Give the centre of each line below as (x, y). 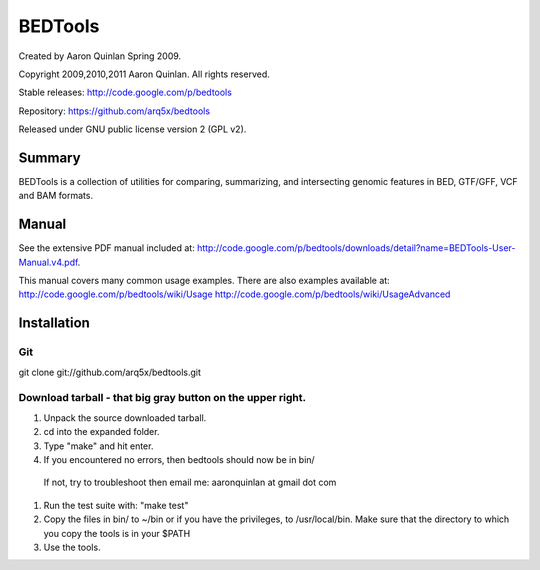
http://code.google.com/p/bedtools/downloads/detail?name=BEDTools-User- (356, 248)
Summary (49, 157)
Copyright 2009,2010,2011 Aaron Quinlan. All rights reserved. (144, 74)
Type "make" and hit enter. (98, 446)
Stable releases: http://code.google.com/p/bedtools (125, 92)
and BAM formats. (56, 196)
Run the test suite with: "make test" (116, 505)
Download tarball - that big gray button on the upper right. (162, 398)
